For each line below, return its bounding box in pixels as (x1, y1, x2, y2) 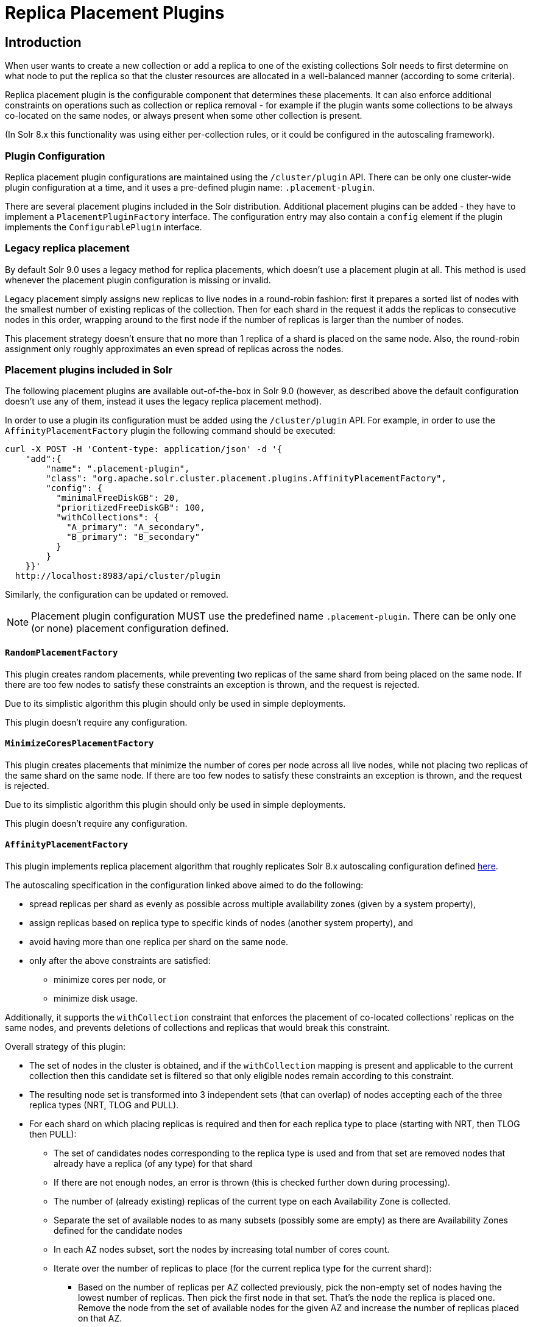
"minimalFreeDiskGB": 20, (56, 493, 180, 503)
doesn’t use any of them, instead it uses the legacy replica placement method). (5, 396, 322, 407)
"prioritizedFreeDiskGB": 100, (56, 503, 205, 513)
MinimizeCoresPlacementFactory (5, 738, 154, 749)
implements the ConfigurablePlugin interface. (5, 221, 202, 232)
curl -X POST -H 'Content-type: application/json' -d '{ (5, 444, 283, 455)
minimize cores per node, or (54, 974, 166, 985)
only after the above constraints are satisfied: (29, 955, 211, 966)
